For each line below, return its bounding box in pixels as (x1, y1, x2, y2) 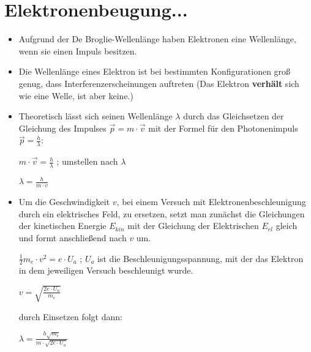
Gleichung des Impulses (18, 121, 107, 134)
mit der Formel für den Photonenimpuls (148, 121, 298, 134)
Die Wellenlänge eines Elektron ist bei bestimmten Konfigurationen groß (18, 65, 291, 78)
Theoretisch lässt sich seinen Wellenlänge (18, 110, 173, 122)
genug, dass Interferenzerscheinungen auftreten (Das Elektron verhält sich (18, 77, 299, 89)
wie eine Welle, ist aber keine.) (18, 89, 133, 102)
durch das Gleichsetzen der (183, 110, 284, 122)
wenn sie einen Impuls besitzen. (18, 44, 137, 57)
